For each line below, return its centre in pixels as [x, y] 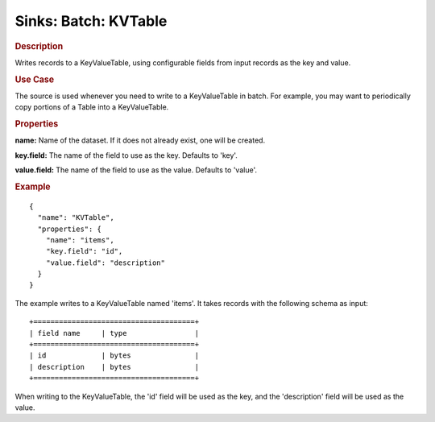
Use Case [35, 79]
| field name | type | [114, 333]
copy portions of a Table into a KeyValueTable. [92, 107]
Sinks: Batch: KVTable [91, 21]
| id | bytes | [114, 356]
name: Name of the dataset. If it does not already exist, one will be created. [140, 140]
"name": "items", [80, 240]
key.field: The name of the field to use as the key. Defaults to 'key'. [126, 155]
